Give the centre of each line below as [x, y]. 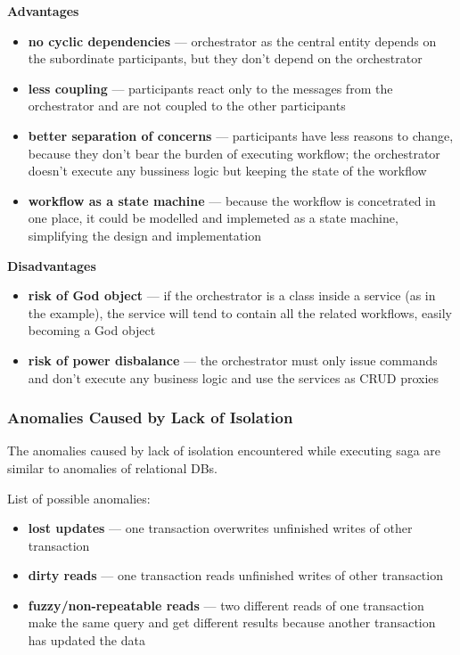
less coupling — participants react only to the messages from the [210, 88]
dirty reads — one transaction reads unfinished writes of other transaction [235, 575]
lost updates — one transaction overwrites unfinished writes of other [220, 528]
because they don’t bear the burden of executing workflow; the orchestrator [234, 153]
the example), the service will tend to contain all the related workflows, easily [240, 312]
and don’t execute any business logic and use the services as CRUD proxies [234, 377]
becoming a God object [92, 330]
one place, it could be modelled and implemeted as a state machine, [213, 218]
